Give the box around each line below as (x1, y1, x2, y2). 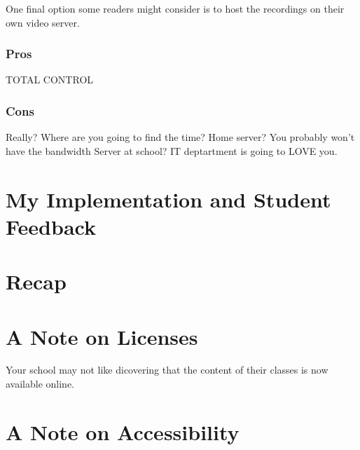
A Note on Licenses (6, 322, 198, 350)
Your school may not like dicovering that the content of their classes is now (6, 362, 328, 377)
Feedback (6, 212, 96, 240)
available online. (6, 376, 75, 391)
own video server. (6, 15, 80, 29)
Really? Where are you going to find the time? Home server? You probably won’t (6, 130, 355, 144)
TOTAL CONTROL (6, 72, 94, 87)
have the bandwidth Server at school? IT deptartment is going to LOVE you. (6, 143, 338, 158)
